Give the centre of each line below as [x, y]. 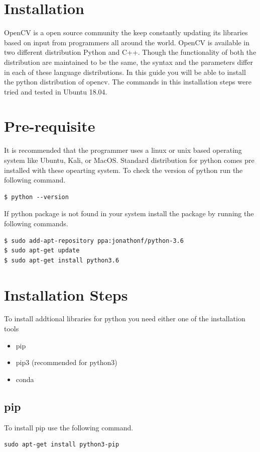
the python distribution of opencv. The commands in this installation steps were [128, 82]
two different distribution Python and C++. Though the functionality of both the [130, 52]
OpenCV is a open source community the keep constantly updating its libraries [126, 32]
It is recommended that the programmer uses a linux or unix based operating [123, 150]
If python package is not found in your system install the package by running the [129, 213]
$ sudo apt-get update [42, 251]
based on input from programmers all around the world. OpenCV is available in [127, 42]
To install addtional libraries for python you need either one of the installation [125, 319]
